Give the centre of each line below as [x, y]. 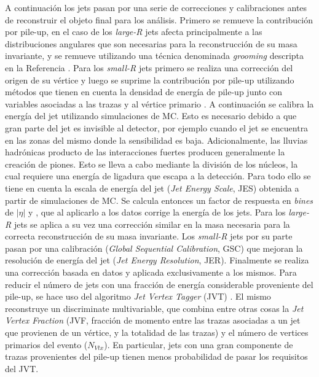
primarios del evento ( [46, 344]
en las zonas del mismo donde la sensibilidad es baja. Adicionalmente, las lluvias [156, 140]
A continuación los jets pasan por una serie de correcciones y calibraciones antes [156, 7]
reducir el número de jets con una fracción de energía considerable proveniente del [159, 284]
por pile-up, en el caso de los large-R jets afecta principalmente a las [134, 32]
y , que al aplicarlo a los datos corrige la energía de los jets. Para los [157, 212]
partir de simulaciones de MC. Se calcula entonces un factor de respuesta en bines [159, 200]
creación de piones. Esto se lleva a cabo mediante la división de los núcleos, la [152, 164]
